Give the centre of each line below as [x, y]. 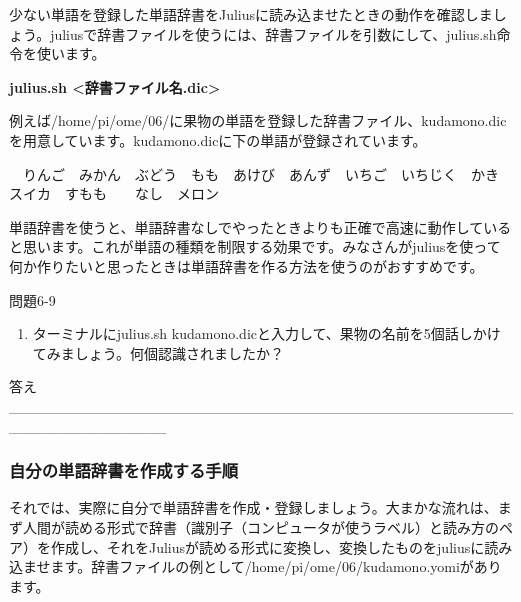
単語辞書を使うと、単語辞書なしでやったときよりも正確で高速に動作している [260, 226]
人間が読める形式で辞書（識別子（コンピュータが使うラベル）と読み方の [260, 526]
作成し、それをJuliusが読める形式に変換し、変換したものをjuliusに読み [281, 546]
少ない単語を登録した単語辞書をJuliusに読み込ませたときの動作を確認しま [251, 14]
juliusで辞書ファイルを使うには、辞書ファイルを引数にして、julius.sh [273, 33]
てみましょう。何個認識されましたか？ [158, 352]
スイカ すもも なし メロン [114, 193]
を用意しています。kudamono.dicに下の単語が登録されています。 [218, 139]
